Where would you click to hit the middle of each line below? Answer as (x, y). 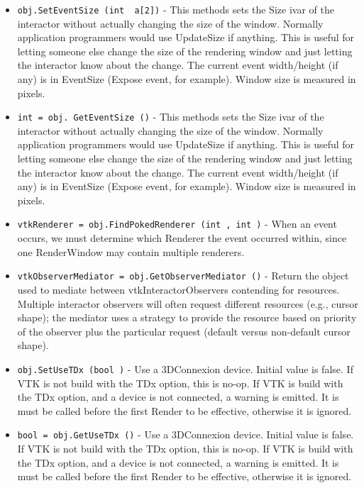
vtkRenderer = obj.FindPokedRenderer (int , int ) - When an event (177, 224)
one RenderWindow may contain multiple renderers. (131, 251)
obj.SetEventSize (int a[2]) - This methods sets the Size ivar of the (176, 9)
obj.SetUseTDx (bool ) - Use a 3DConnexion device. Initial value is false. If (185, 368)
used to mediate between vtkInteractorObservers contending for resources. (178, 289)
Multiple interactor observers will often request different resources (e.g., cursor (188, 303)
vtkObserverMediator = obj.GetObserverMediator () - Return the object (183, 276)
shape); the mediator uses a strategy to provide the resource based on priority (187, 317)
